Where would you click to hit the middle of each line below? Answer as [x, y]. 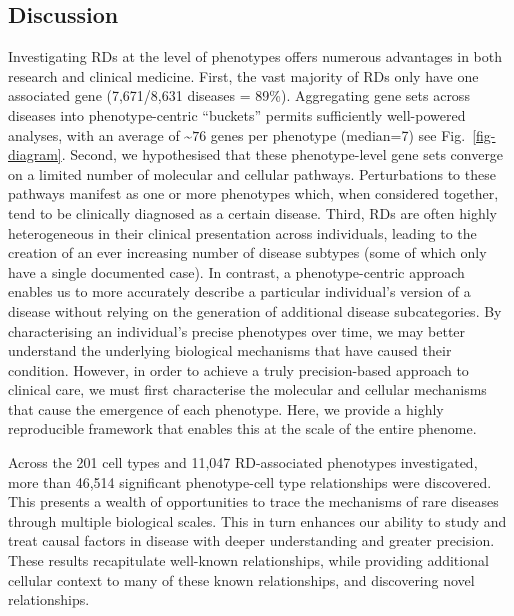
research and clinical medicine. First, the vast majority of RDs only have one [243, 75]
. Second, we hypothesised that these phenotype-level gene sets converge [282, 154]
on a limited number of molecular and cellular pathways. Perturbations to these [252, 173]
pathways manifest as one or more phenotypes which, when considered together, [253, 193]
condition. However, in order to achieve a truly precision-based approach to [238, 369]
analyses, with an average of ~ [100, 134]
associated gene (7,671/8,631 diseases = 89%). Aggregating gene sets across [239, 95]
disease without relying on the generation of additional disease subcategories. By [255, 310]
